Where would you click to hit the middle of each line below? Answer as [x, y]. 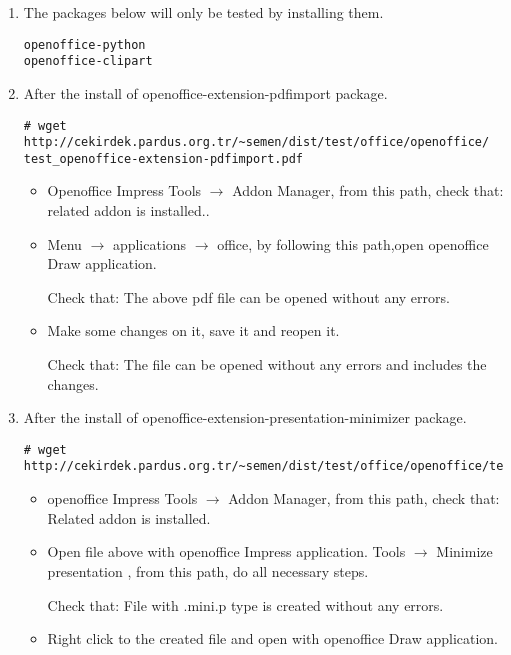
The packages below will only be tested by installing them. [203, 12]
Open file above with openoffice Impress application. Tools [226, 551]
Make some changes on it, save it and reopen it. [193, 330]
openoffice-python [84, 44]
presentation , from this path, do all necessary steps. [208, 570]
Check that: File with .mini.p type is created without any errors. [245, 604]
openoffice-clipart [88, 61]
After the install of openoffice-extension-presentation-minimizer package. [245, 417]
